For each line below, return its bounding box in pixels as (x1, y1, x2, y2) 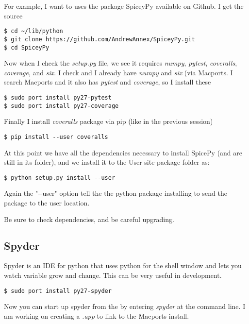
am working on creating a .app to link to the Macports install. (4, 310, 189, 321)
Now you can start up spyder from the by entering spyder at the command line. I (4, 301, 246, 311)
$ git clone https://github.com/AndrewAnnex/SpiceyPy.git (4, 35, 195, 43)
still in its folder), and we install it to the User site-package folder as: (4, 157, 210, 167)
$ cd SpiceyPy (4, 44, 50, 51)
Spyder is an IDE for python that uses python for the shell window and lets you (4, 260, 242, 271)
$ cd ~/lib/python (4, 28, 63, 35)
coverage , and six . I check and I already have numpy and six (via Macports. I (4, 67, 233, 77)
